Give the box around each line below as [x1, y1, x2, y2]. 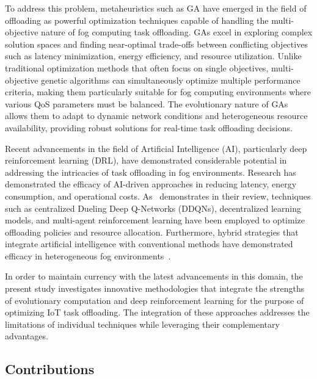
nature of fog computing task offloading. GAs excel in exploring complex [41, 26, 313, 38]
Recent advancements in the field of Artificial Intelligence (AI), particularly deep [5, 142, 307, 154]
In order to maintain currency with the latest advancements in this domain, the [5, 270, 303, 283]
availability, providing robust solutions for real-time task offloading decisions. [5, 121, 293, 134]
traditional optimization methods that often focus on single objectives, [5, 61, 269, 74]
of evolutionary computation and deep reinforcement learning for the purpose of [5, 294, 304, 306]
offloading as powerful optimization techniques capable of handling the [5, 13, 269, 26]
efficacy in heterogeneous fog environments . [5, 249, 171, 262]
